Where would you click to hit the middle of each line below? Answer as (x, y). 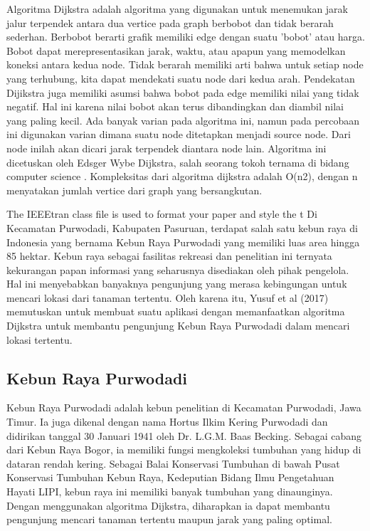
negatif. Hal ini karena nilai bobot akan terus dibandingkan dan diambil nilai (175, 106)
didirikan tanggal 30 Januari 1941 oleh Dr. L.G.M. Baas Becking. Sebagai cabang (184, 435)
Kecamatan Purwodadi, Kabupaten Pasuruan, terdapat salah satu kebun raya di (182, 227)
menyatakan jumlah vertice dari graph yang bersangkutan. (134, 190)
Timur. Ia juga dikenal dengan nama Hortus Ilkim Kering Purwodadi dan (167, 422)
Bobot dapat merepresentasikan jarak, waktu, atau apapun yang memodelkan (176, 50)
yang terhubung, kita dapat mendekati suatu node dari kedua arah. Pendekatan (181, 78)
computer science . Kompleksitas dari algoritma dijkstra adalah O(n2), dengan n (182, 176)
